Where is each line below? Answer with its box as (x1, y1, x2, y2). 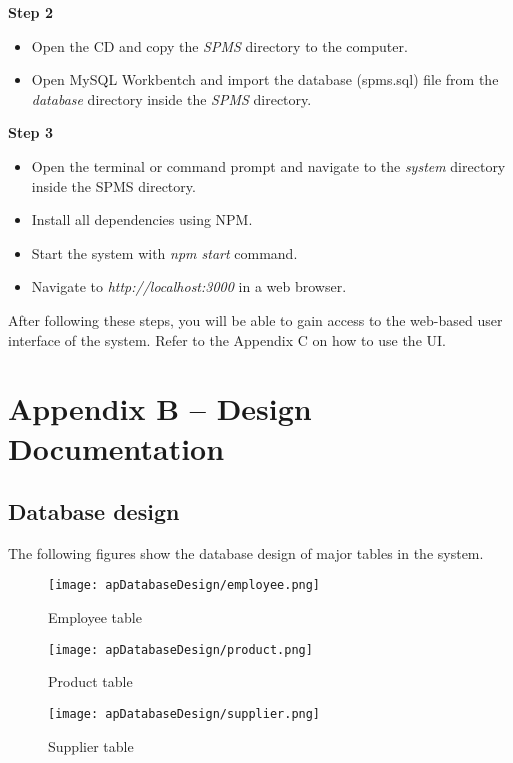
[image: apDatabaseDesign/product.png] (48, 642, 313, 657)
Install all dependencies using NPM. (31, 209, 253, 230)
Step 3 (8, 122, 53, 143)
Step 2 (8, 2, 53, 22)
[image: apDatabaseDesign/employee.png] (48, 578, 321, 593)
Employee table (48, 607, 142, 628)
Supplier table (48, 735, 134, 756)
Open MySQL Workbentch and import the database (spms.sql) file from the (31, 69, 499, 90)
